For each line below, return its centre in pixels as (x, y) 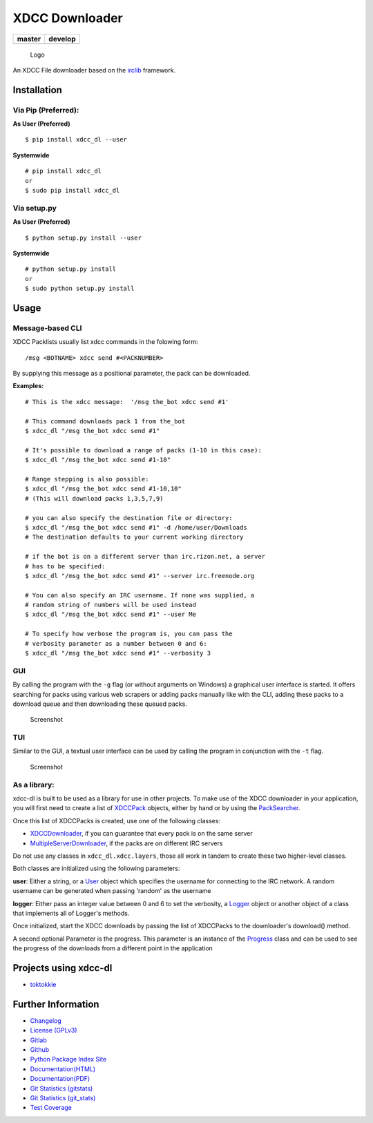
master (29, 39)
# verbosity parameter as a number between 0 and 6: (116, 643)
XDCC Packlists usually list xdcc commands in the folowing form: (105, 342)
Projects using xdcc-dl (63, 968)
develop (62, 39)
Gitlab (39, 1040)
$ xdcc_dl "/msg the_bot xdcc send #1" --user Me (111, 614)
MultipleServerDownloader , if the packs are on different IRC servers (126, 843)
